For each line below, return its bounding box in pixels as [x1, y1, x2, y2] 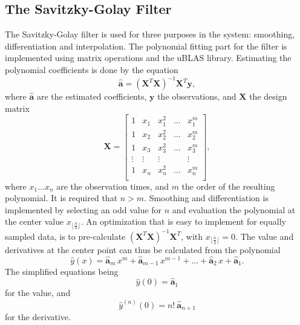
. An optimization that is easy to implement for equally [80, 215, 286, 228]
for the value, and [5, 286, 71, 299]
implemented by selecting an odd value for [5, 203, 162, 216]
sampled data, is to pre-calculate [5, 230, 126, 242]
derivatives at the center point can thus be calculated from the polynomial [5, 243, 281, 256]
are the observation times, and [56, 179, 169, 192]
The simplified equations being [5, 265, 119, 277]
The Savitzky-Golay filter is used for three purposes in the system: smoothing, [5, 28, 295, 40]
